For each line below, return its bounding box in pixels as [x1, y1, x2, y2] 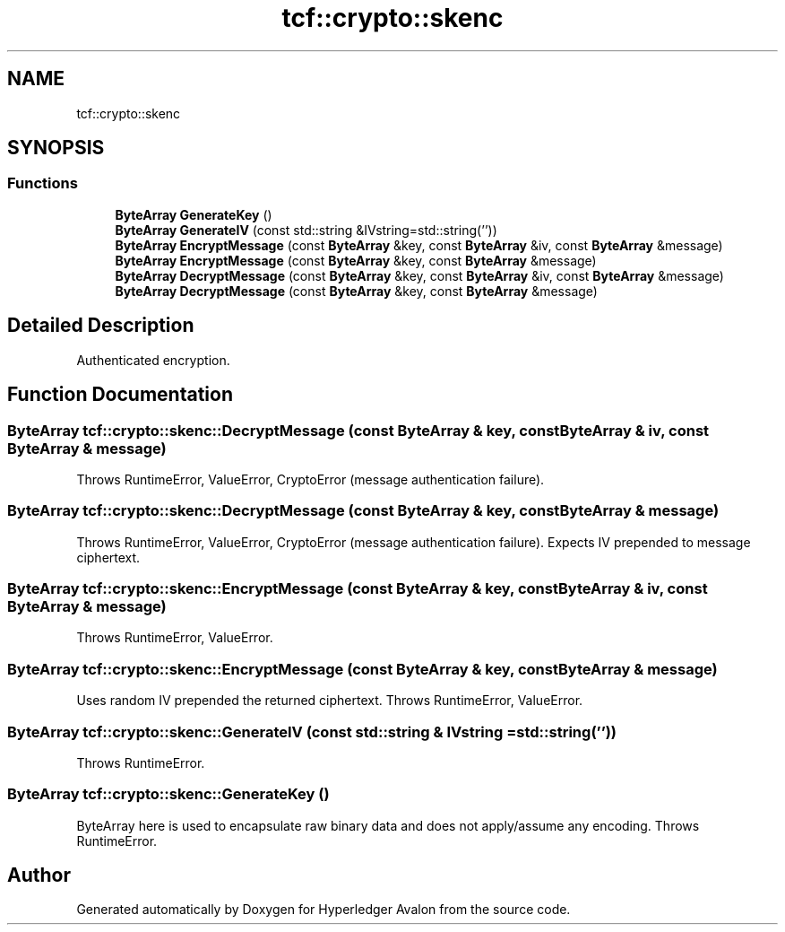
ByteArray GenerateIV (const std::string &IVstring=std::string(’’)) [115, 222, 497, 238]
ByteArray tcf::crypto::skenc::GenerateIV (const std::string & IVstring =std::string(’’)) [7, 722, 617, 741]
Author [7, 864, 71, 887]
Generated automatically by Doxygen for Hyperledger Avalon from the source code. [76, 902, 571, 918]
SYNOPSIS [7, 136, 105, 160]
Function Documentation [7, 383, 233, 406]
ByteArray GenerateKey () [115, 206, 272, 222]
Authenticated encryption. [76, 352, 230, 368]
